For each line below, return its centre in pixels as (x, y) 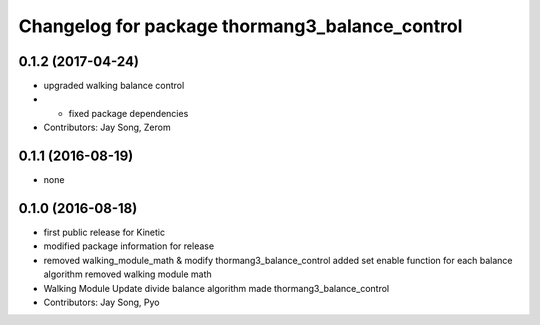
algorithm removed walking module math (127, 274)
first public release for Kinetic (104, 232)
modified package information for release (129, 246)
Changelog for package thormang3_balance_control (240, 26)
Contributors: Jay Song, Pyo (101, 302)
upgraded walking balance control (114, 86)
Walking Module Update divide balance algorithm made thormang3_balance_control (216, 288)
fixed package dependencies (128, 113)
